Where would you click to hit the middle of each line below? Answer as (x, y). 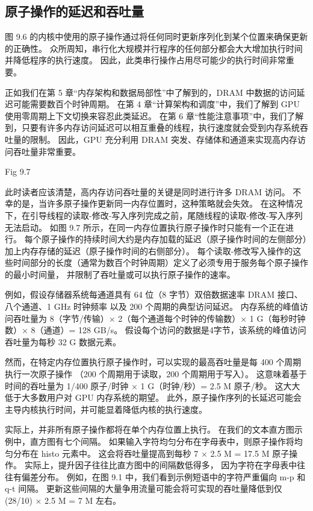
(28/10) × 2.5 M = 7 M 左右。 (63, 500)
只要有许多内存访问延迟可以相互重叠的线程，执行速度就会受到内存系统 (160, 127)
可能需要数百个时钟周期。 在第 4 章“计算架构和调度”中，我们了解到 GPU (156, 104)
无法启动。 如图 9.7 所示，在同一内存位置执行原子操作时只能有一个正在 (145, 227)
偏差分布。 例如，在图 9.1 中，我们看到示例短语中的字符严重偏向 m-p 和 (163, 476)
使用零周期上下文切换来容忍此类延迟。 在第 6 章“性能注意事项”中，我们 (146, 115)
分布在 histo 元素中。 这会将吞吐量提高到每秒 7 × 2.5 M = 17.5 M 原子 (151, 453)
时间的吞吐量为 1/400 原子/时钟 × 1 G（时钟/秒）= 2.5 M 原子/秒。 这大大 (153, 385)
